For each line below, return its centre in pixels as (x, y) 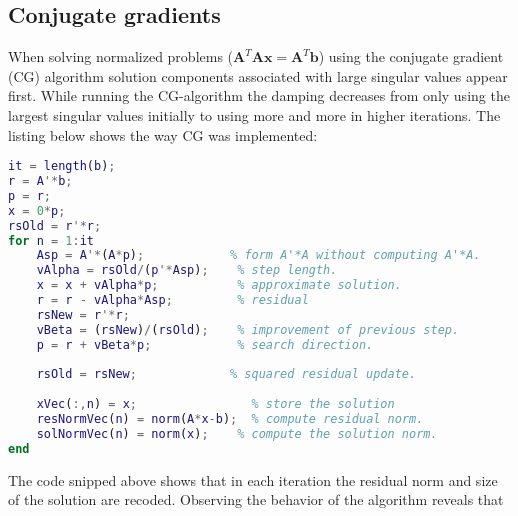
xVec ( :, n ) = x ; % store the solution (215, 404)
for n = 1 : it (51, 240)
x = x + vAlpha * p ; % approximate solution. (219, 285)
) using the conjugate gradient (411, 56)
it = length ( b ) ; (62, 166)
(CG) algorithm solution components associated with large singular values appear (258, 75)
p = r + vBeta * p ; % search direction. (205, 344)
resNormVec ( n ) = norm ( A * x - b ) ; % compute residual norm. (230, 419)
